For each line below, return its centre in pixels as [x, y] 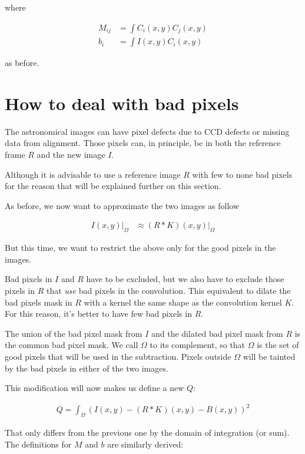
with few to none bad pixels [242, 174]
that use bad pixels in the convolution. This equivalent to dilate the [169, 290]
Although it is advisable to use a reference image [93, 174]
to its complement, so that [198, 345]
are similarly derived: [145, 444]
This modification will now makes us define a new [95, 388]
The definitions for [38, 444]
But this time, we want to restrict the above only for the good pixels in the [140, 248]
